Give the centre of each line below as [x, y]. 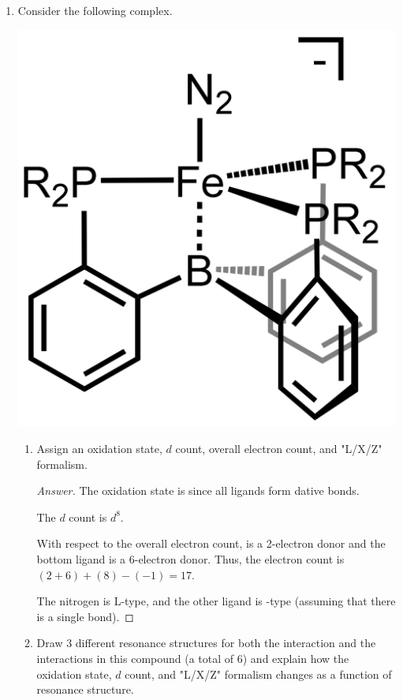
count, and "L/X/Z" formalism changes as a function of [258, 674]
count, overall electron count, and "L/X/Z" [279, 448]
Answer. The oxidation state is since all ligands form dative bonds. [198, 490]
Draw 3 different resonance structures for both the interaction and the [206, 643]
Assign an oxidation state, [99, 448]
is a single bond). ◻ [85, 616]
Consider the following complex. [95, 10]
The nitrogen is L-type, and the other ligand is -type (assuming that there [216, 601]
